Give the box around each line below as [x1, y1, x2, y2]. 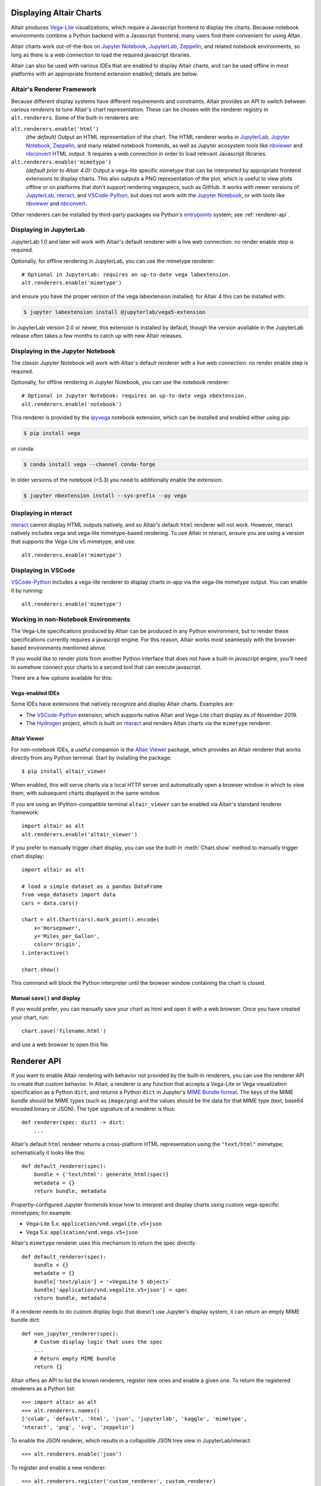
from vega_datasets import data [21, 892, 116, 898]
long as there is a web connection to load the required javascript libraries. [11, 51, 191, 58]
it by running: [11, 587, 44, 594]
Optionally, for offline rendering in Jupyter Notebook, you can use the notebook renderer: [11, 379, 230, 386]
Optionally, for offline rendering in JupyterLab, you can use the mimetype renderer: [11, 257, 215, 265]
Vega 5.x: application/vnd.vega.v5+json [26, 1228, 139, 1236]
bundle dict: [11, 1317, 40, 1324]
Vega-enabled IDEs [11, 690, 60, 697]
